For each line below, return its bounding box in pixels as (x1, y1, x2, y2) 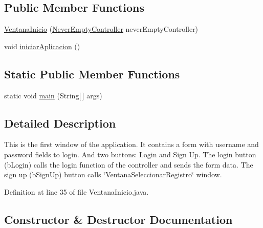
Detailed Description (4, 115, 116, 131)
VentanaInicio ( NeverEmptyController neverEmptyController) (4, 24, 199, 34)
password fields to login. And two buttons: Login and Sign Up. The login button (4, 149, 256, 159)
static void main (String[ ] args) (4, 90, 102, 100)
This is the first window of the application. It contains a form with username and (4, 139, 259, 150)
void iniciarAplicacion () (4, 40, 80, 51)
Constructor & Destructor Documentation (4, 211, 233, 227)
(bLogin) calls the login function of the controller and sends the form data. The (4, 159, 253, 170)
